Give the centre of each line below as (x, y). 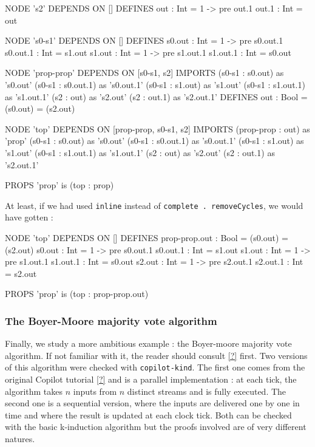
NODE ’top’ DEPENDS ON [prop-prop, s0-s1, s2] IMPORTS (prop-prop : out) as (157, 128)
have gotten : (29, 217)
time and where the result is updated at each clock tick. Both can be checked (148, 415)
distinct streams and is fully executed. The (207, 391)
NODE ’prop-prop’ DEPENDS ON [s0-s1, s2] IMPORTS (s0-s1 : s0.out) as (144, 73)
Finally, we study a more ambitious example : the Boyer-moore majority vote (148, 343)
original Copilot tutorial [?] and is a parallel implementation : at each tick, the (151, 379)
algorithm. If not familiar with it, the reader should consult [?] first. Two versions (156, 355)
